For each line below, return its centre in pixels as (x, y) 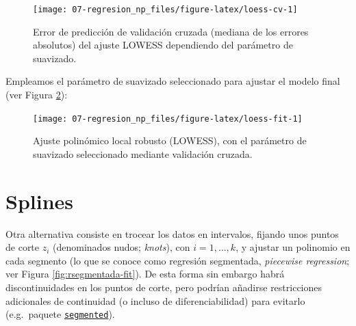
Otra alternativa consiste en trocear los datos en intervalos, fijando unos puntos (172, 233)
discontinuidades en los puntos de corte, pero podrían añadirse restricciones (164, 287)
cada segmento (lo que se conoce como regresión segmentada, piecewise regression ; (178, 260)
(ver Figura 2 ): (37, 95)
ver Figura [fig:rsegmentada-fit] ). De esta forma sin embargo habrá (145, 274)
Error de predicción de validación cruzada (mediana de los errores (171, 31)
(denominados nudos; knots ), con (122, 247)
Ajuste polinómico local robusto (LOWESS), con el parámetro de (170, 140)
